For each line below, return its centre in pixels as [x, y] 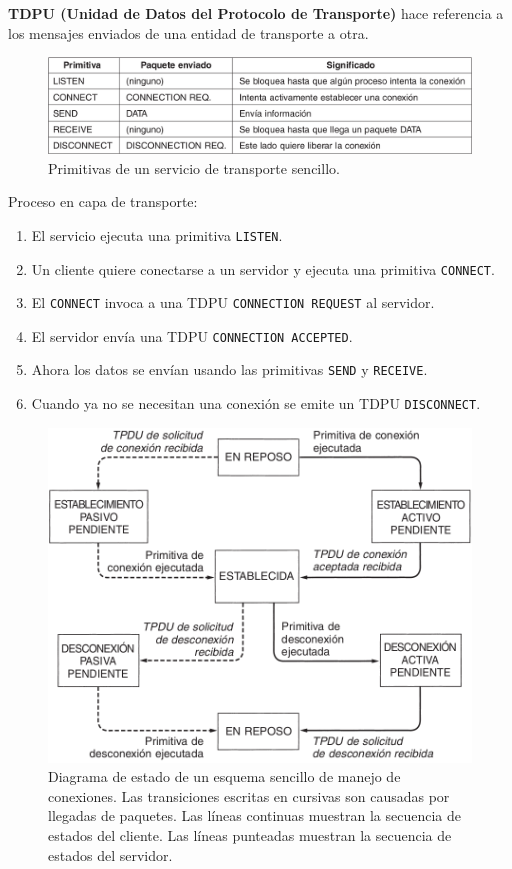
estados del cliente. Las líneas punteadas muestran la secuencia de [250, 835]
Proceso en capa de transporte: [103, 201]
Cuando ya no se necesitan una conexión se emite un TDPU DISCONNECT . [256, 403]
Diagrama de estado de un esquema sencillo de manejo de [224, 776]
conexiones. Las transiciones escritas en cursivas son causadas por [249, 795]
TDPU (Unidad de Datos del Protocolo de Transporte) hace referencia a [256, 13]
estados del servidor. [110, 854]
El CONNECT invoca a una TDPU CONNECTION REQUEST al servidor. [233, 302]
